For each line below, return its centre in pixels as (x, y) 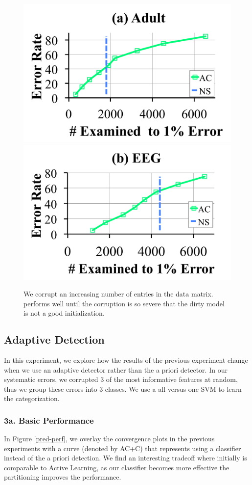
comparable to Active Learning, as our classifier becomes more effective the (117, 467)
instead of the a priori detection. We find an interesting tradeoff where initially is (126, 458)
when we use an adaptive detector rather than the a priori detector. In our (116, 369)
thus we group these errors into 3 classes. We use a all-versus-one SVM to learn (123, 389)
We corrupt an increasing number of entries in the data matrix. (118, 293)
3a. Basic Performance (49, 420)
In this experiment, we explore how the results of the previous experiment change (126, 360)
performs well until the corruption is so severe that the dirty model (124, 303)
